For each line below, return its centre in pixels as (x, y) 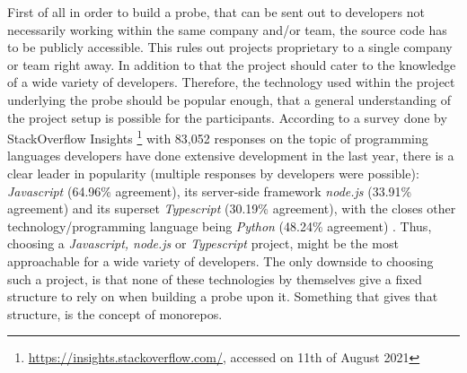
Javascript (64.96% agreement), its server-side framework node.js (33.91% (210, 191)
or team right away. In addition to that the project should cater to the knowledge (232, 64)
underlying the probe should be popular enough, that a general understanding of (229, 99)
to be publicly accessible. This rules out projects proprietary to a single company (230, 47)
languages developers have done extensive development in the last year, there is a (231, 156)
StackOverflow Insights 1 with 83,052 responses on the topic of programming (218, 137)
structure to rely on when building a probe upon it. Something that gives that (223, 296)
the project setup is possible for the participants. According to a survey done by (227, 117)
